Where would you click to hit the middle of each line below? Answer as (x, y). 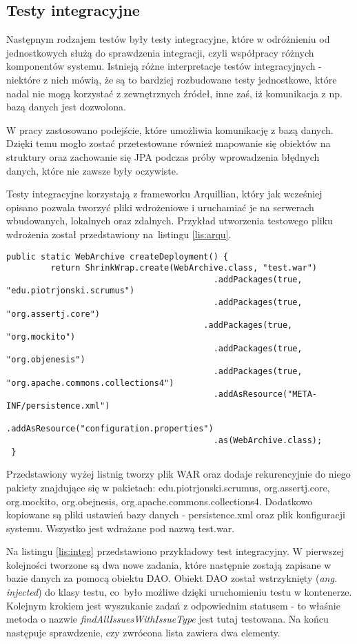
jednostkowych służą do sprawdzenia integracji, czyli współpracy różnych (160, 52)
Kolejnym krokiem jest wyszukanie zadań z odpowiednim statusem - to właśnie (173, 605)
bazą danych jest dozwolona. (66, 107)
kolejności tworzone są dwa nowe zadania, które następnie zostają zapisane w (169, 564)
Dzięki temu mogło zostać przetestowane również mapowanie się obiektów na (169, 143)
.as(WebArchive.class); (268, 441)
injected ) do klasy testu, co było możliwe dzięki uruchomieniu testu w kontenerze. (179, 592)
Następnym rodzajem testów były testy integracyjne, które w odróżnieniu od (168, 39)
